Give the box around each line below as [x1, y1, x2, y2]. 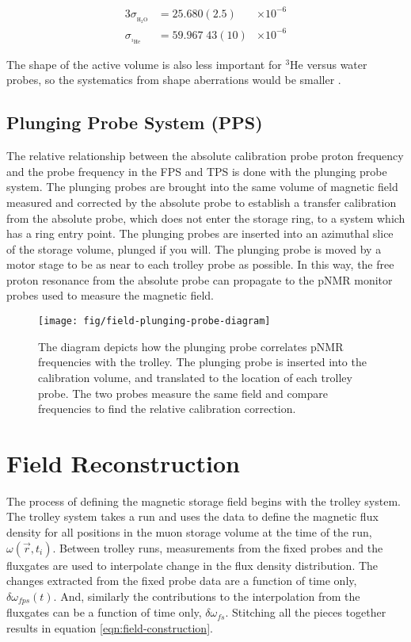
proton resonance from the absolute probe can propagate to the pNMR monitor [6, 271, 393, 288]
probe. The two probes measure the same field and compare [38, 384, 328, 401]
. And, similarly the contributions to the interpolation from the [53, 587, 360, 604]
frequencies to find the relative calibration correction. [38, 400, 296, 417]
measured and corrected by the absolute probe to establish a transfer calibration [6, 193, 397, 210]
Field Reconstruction [6, 446, 240, 479]
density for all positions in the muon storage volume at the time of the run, [6, 524, 372, 541]
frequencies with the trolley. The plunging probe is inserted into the [38, 353, 367, 370]
